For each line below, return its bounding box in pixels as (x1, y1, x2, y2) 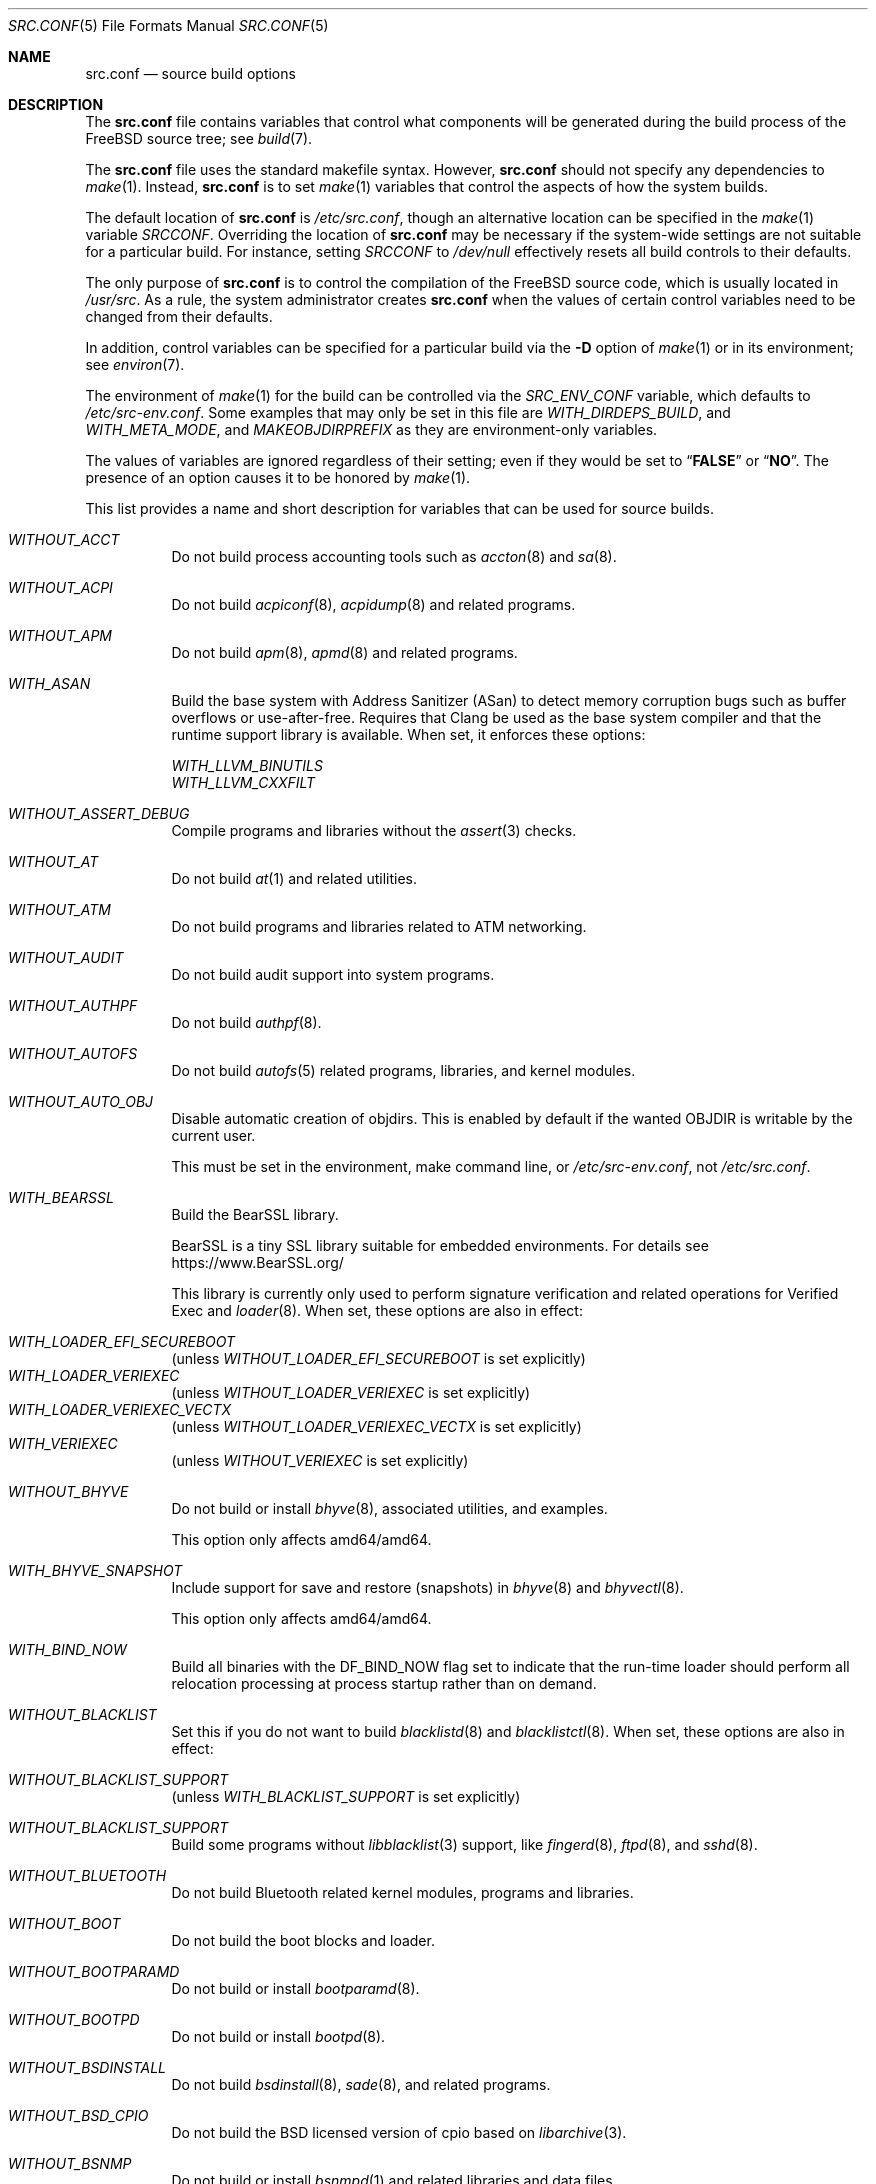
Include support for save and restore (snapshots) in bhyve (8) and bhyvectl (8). (171, 1579, 684, 1596)
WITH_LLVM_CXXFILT (171, 774, 316, 791)
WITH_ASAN (8, 675, 91, 692)
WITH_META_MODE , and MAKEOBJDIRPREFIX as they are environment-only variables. (85, 421, 658, 438)
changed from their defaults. (85, 308, 273, 325)
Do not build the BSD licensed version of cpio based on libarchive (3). (171, 2124, 627, 2141)
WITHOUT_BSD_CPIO (8, 2107, 149, 2124)
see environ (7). (85, 356, 185, 373)
